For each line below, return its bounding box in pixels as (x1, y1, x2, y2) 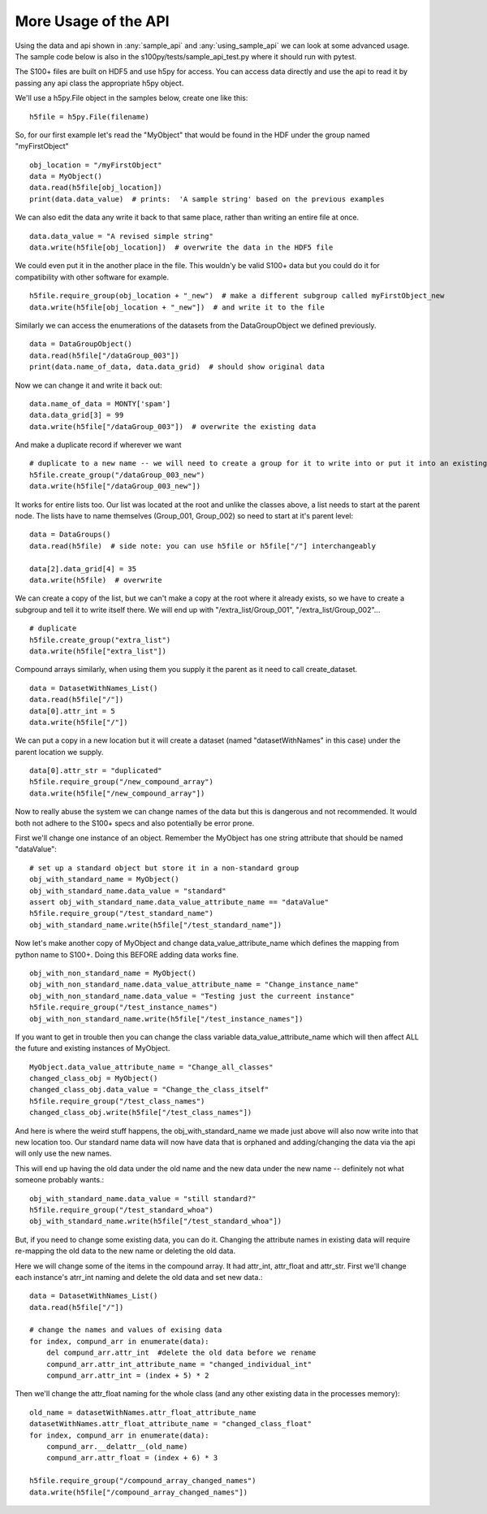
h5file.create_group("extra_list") (29, 635, 171, 644)
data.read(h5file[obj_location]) (29, 183, 162, 193)
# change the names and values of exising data (29, 1325, 222, 1334)
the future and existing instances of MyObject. (15, 1043, 170, 1053)
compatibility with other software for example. (15, 272, 170, 282)
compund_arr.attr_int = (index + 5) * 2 (45, 1371, 210, 1381)
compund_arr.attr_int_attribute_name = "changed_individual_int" (45, 1360, 312, 1369)
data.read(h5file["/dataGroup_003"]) (29, 350, 180, 360)
